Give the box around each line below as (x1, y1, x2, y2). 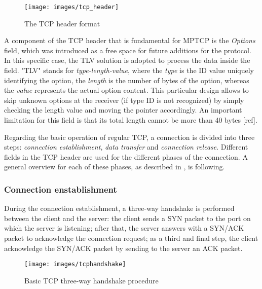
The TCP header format (24, 18, 100, 28)
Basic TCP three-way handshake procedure (24, 275, 159, 285)
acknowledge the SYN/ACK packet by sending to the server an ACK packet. (4, 242, 243, 253)
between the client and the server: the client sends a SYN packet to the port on (4, 212, 251, 223)
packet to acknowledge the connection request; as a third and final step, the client (4, 232, 258, 243)
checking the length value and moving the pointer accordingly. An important (4, 104, 242, 115)
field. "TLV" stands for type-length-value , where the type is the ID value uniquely (4, 65, 254, 76)
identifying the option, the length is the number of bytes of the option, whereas (4, 75, 249, 85)
